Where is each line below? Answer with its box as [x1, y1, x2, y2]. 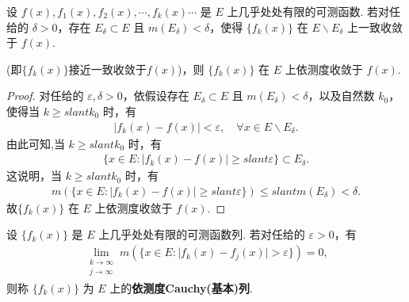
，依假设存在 [122, 87, 189, 104]
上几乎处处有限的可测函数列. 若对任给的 [98, 226, 305, 243]
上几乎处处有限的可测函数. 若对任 [227, 3, 400, 19]
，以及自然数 [308, 87, 375, 104]
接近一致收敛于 [68, 60, 147, 77]
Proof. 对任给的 [6, 87, 84, 104]
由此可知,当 [6, 135, 65, 151]
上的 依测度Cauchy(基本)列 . [109, 279, 253, 296]
